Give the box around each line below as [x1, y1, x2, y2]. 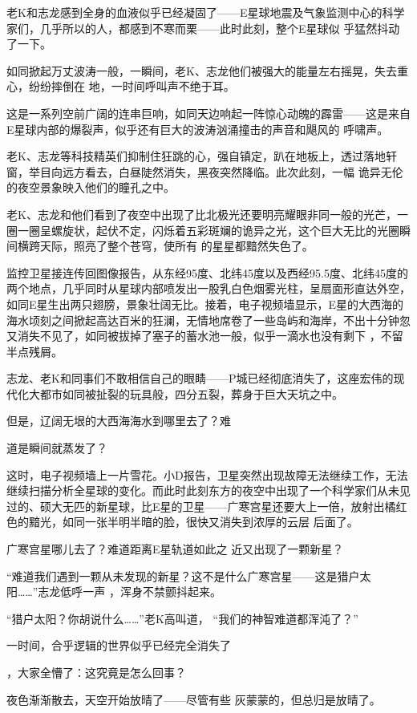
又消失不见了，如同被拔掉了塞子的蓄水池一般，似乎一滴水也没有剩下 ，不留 [6, 327, 403, 344]
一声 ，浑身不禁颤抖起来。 [83, 583, 222, 600]
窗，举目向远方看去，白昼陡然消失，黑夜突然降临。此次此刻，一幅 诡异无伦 [6, 163, 403, 180]
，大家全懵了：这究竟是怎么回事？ [6, 664, 186, 680]
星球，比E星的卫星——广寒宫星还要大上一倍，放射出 [107, 497, 385, 514]
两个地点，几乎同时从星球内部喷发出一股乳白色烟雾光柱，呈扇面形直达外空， [6, 280, 411, 297]
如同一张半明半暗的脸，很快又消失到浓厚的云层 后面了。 [62, 513, 358, 530]
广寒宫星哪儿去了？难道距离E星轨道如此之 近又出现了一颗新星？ [6, 541, 344, 557]
